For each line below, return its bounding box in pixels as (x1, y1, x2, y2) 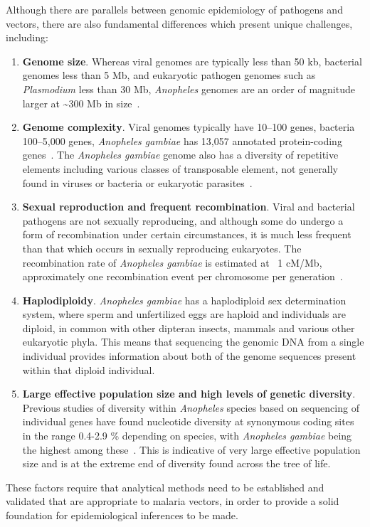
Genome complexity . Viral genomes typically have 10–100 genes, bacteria (22, 119, 355, 134)
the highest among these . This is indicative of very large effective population (22, 442, 361, 457)
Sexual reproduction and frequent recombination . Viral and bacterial (22, 199, 355, 214)
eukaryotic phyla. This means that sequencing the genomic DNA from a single (22, 334, 364, 349)
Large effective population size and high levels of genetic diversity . (22, 386, 356, 401)
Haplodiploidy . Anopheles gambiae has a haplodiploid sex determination (22, 292, 347, 307)
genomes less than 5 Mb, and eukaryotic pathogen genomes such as (22, 68, 316, 82)
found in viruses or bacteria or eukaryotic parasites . (22, 175, 253, 190)
